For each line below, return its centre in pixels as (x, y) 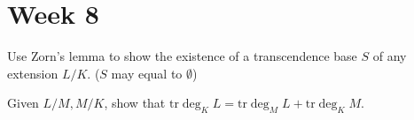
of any (390, 56)
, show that (135, 103)
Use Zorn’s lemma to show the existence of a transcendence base (182, 56)
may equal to (147, 73)
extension (33, 73)
